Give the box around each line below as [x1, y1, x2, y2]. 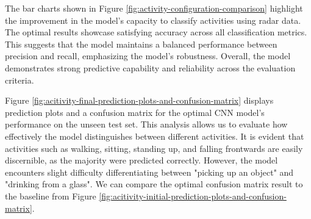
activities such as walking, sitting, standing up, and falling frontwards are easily [5, 142, 303, 154]
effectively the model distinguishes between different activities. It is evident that [5, 129, 304, 142]
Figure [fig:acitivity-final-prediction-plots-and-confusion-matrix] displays [5, 94, 274, 107]
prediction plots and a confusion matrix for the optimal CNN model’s [5, 106, 265, 118]
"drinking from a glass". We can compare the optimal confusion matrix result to [5, 178, 303, 190]
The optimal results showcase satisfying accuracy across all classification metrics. [5, 26, 307, 38]
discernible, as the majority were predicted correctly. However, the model [5, 154, 278, 167]
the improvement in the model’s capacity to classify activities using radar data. [5, 13, 301, 26]
